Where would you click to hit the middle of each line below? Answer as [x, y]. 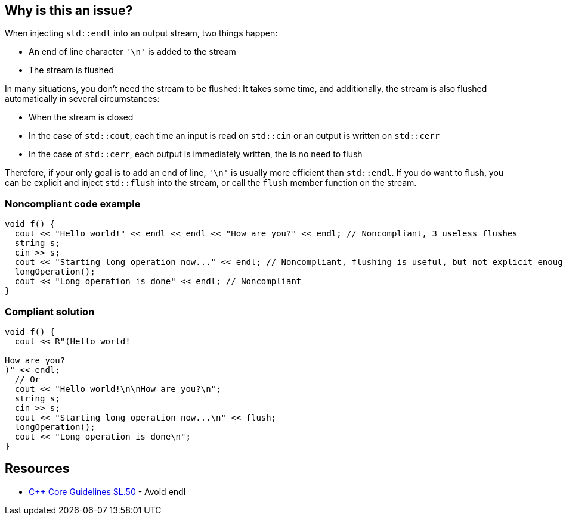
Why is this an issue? [69, 10]
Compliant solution [50, 311]
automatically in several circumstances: [82, 99]
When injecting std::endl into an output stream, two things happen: [141, 33]
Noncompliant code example [73, 203]
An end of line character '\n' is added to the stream [132, 52]
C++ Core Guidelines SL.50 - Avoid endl [107, 491]
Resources [37, 469]
